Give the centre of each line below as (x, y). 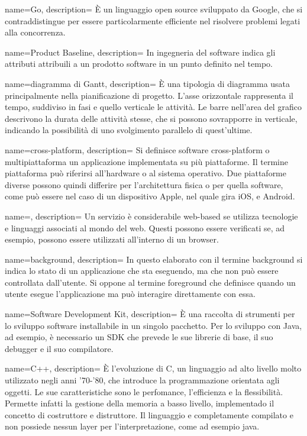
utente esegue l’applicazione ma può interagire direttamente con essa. (130, 294)
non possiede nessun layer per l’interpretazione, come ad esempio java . (132, 426)
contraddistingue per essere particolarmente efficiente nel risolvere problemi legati (153, 20)
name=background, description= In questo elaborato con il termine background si (154, 259)
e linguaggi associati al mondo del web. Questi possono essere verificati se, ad (145, 227)
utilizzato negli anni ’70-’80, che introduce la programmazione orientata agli (142, 380)
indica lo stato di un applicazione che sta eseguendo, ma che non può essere (142, 271)
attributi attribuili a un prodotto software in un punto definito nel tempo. (139, 64)
